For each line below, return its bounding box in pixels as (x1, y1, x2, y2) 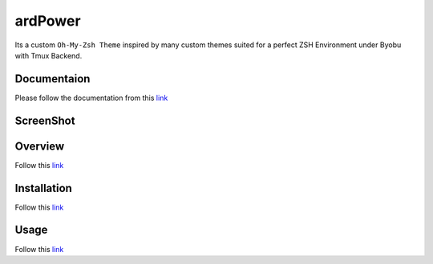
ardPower (14, 12, 81, 30)
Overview (14, 139, 65, 153)
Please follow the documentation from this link (14, 93, 168, 102)
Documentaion (14, 72, 91, 86)
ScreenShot (14, 114, 75, 127)
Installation (14, 181, 72, 195)
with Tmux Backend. (14, 50, 83, 60)
